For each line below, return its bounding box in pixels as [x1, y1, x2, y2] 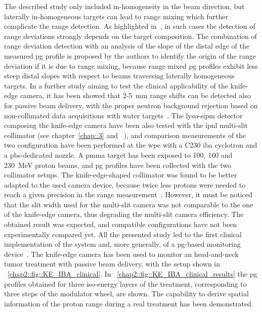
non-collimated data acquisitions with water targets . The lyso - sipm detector [4, 110, 243, 120]
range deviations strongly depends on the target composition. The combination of [4, 30, 257, 41]
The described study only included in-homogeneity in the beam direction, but [4, 1, 245, 11]
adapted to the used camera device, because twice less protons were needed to [4, 179, 246, 190]
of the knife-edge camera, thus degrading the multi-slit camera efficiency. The [4, 209, 244, 219]
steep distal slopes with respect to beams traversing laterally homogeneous [4, 70, 235, 81]
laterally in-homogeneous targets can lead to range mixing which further [4, 11, 228, 21]
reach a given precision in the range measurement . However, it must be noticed [4, 189, 252, 200]
